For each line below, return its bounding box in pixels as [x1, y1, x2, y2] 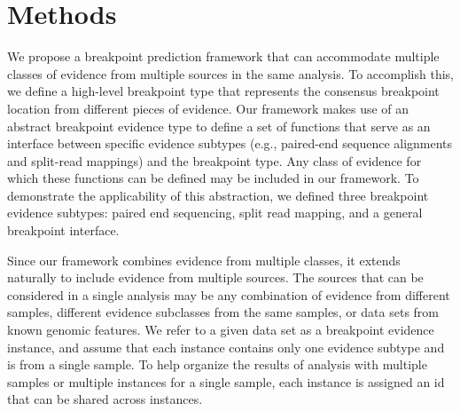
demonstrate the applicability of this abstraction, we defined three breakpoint [7, 186, 429, 204]
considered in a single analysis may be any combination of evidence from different [7, 285, 450, 304]
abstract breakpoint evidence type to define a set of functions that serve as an [7, 116, 431, 135]
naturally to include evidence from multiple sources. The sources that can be [7, 268, 424, 287]
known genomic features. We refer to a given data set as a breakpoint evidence [7, 320, 434, 339]
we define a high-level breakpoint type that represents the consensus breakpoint [7, 82, 440, 100]
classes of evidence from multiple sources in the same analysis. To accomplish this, [7, 64, 454, 83]
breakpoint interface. [7, 221, 120, 240]
